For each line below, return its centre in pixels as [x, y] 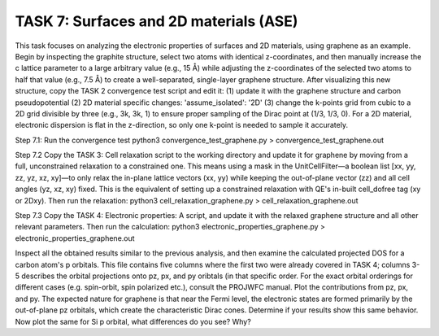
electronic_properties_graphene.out [75, 238]
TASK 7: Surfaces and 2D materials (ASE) [156, 21]
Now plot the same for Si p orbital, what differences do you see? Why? [133, 321]
